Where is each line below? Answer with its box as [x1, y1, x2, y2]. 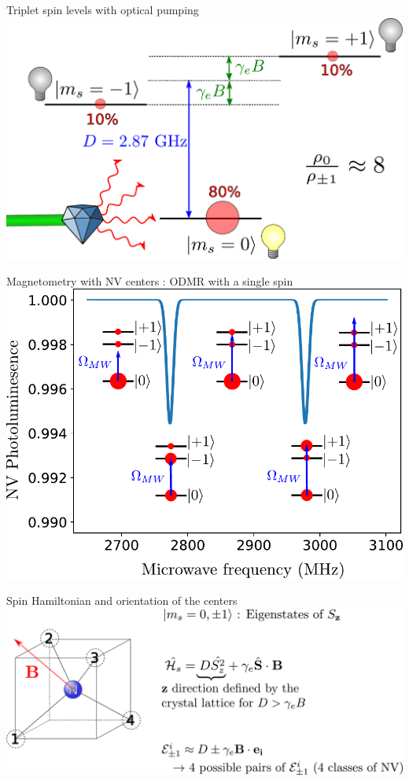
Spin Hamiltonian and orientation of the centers [6, 592, 238, 609]
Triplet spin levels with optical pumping [6, 2, 199, 17]
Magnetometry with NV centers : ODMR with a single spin [6, 272, 293, 289]
